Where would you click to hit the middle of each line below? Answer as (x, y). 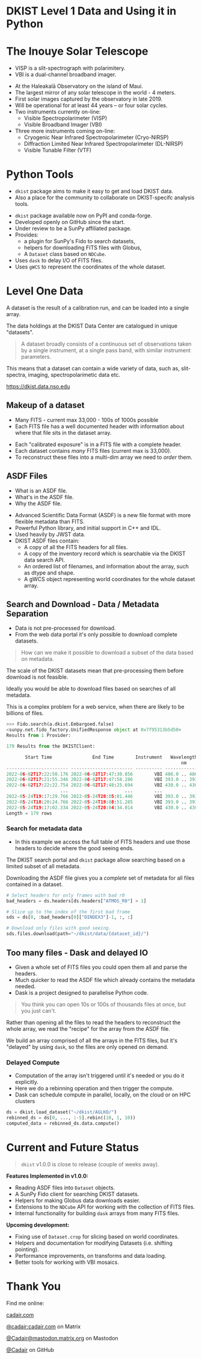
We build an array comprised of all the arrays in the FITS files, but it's (92, 1040)
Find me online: (25, 1303)
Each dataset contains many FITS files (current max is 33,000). (93, 450)
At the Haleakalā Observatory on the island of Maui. (79, 86)
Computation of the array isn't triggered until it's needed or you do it (99, 1075)
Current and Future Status (73, 1148)
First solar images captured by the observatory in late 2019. (89, 99)
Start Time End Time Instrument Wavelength (111, 757)
